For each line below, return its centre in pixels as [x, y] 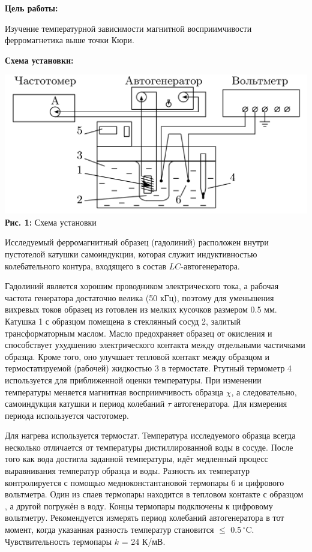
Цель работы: [31, 8]
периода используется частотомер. [67, 415]
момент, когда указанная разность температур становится [109, 529]
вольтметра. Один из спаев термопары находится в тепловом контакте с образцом [154, 494]
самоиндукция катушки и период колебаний [85, 403]
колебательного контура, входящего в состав [86, 265]
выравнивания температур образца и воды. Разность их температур [127, 471]
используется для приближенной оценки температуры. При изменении [133, 379]
